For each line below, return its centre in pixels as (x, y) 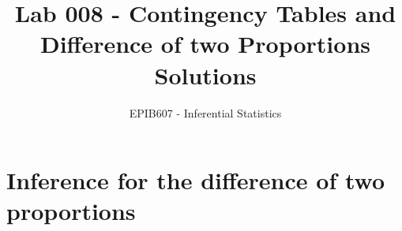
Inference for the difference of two (196, 180)
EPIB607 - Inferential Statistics (205, 112)
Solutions (205, 75)
